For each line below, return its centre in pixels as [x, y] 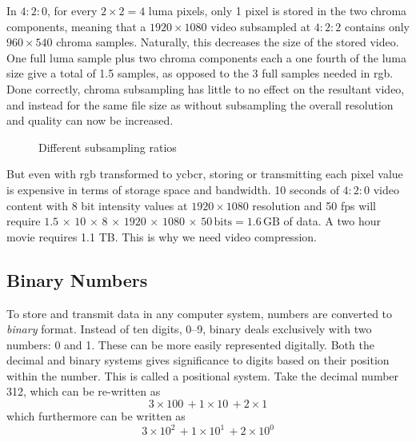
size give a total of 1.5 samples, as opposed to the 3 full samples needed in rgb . [200, 73]
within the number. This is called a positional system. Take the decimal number [203, 375]
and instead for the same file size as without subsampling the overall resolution [200, 104]
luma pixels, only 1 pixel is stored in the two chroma [278, 10]
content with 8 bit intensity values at [97, 205]
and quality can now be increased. [90, 120]
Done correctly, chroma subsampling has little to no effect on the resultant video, [206, 88]
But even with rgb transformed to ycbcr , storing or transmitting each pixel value [205, 174]
